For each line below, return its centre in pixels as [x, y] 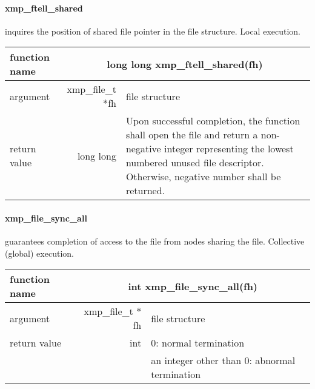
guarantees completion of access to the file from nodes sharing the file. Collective [155, 241]
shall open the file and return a [192, 135]
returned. [145, 191]
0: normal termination [198, 343]
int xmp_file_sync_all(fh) [193, 286]
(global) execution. [39, 253]
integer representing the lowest [229, 149]
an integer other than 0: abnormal [223, 360]
